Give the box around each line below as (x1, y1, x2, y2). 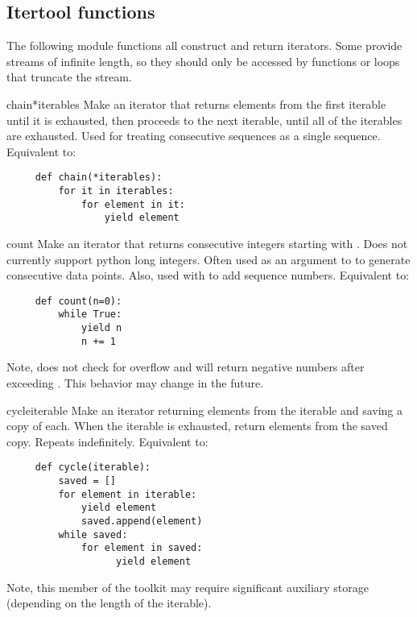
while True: (58, 308, 122, 321)
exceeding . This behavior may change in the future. (6, 374, 264, 391)
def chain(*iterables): (35, 172, 163, 184)
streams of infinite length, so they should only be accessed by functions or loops (6, 52, 400, 69)
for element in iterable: (58, 488, 197, 500)
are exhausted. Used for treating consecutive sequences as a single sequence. (6, 127, 381, 144)
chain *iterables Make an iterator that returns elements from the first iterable (6, 95, 386, 112)
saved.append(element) (81, 515, 203, 527)
